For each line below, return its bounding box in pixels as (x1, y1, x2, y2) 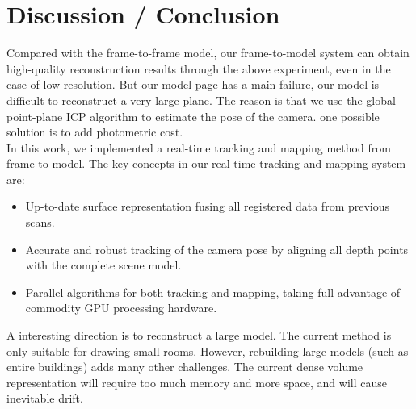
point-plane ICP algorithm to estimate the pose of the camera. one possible (6, 107, 380, 124)
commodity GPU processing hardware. (25, 299, 217, 316)
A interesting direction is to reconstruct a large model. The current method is (6, 327, 392, 344)
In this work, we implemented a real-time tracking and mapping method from (6, 139, 391, 156)
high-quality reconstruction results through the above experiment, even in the (6, 60, 391, 77)
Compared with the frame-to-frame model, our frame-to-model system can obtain (6, 44, 410, 61)
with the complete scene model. (25, 257, 182, 273)
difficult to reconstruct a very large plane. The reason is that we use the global (6, 91, 396, 108)
